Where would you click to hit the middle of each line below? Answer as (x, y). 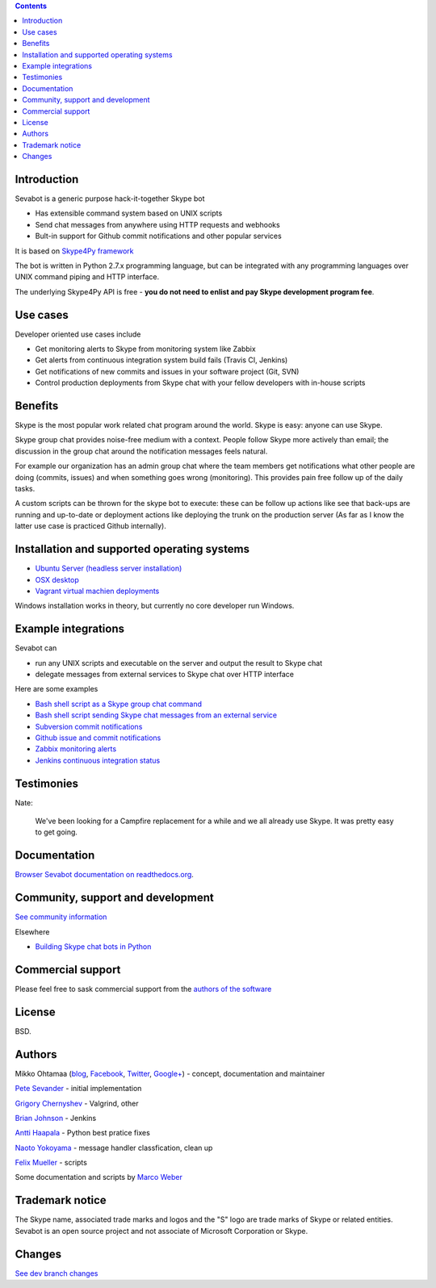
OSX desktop (57, 579)
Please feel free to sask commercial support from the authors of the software (143, 989)
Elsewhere (32, 931)
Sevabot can (36, 648)
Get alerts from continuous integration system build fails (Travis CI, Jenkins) (161, 360)
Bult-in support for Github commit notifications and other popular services (158, 236)
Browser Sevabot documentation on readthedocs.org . (104, 875)
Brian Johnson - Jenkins (56, 1118)
